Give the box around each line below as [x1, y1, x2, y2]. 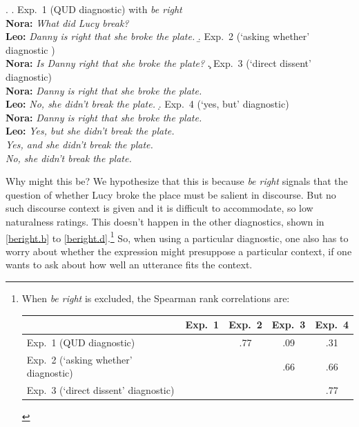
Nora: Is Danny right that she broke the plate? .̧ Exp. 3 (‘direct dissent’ [6, 56, 311, 70]
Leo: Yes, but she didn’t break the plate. [6, 123, 175, 138]
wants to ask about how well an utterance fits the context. [6, 257, 253, 272]
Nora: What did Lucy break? [6, 15, 129, 30]
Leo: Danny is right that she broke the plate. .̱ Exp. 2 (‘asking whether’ [6, 29, 310, 43]
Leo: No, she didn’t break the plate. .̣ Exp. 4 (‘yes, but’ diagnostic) [6, 97, 289, 111]
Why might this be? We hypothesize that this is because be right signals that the [6, 174, 348, 188]
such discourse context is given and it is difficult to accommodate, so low [6, 201, 313, 215]
